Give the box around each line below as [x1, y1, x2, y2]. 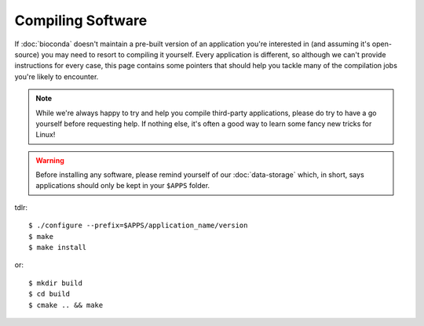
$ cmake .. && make [28, 300, 104, 310]
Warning [35, 155, 64, 165]
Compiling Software [14, 12, 148, 29]
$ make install [28, 243, 87, 252]
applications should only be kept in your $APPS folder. [35, 181, 210, 190]
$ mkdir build [28, 278, 82, 288]
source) [14, 49, 40, 59]
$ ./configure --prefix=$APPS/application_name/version [28, 221, 248, 230]
